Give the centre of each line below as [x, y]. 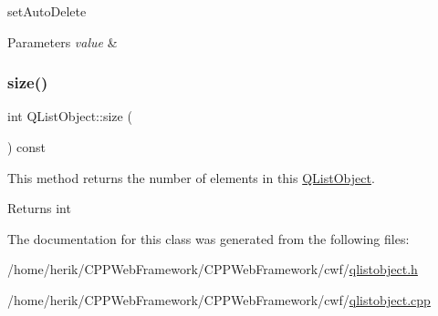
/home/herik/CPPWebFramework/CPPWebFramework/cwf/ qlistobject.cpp [219, 299]
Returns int [39, 208]
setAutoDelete [47, 11]
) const [27, 147]
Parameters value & [63, 41]
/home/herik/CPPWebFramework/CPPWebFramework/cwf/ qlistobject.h [213, 269]
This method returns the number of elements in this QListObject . [191, 177]
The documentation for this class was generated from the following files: [209, 238]
